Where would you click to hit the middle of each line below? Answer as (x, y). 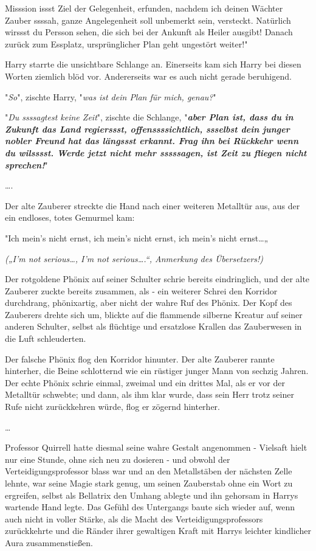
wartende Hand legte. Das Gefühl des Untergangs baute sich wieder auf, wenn (150, 507)
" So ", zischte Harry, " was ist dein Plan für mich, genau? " (111, 96)
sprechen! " (26, 165)
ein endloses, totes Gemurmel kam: (70, 217)
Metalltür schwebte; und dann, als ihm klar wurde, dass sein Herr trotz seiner (149, 394)
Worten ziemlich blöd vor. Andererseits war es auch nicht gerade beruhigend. (148, 76)
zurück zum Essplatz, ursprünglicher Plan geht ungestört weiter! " (126, 43)
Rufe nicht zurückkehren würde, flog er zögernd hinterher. (112, 407)
